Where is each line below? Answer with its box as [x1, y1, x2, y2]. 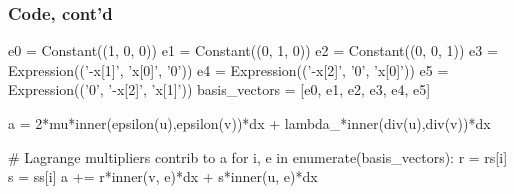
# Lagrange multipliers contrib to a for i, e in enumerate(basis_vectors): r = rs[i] [8, 146, 508, 167]
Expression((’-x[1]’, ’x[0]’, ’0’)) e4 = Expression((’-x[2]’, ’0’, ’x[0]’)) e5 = [8, 59, 449, 80]
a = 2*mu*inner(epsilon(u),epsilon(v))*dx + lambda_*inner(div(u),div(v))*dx [8, 113, 491, 133]
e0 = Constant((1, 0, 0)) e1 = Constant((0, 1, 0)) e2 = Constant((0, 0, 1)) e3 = [8, 40, 498, 61]
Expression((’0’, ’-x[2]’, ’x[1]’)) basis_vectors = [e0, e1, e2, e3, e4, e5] [8, 79, 431, 100]
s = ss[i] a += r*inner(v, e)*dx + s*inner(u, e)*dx [8, 166, 318, 187]
